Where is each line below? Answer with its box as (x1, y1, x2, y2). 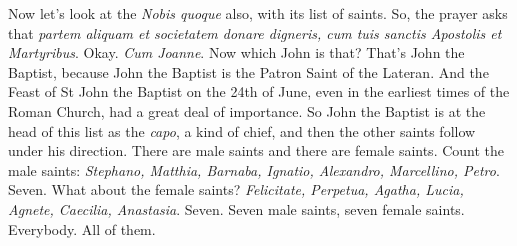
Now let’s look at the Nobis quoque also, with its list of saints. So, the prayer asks (8, 3, 508, 23)
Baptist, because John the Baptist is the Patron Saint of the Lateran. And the (8, 61, 489, 82)
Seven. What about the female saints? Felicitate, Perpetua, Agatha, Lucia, (8, 179, 464, 200)
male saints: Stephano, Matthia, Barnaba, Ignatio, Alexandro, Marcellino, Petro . (8, 159, 500, 180)
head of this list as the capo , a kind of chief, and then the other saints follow (8, 120, 476, 141)
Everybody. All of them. (8, 218, 156, 239)
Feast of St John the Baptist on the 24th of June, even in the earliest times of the (8, 81, 510, 102)
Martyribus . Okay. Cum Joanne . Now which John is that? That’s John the (8, 42, 465, 63)
